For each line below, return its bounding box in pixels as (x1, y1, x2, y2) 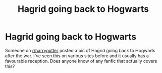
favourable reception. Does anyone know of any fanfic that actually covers (5, 58, 158, 64)
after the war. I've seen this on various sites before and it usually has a (5, 53, 149, 59)
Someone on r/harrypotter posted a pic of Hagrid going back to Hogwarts (5, 47, 156, 53)
